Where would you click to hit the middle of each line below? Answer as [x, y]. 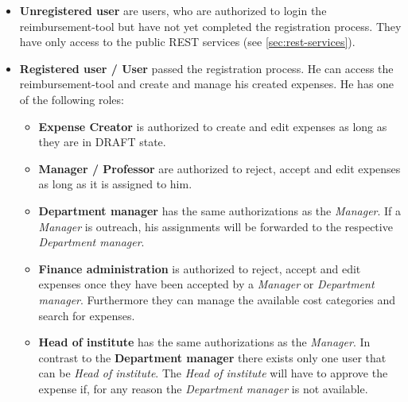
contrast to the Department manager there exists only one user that [212, 357]
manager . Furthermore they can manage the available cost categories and [217, 299]
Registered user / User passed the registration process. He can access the [206, 68]
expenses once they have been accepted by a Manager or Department [206, 284]
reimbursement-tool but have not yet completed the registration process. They [210, 26]
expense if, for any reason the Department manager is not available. [203, 388]
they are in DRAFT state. [102, 142]
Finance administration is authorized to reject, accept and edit [200, 268]
